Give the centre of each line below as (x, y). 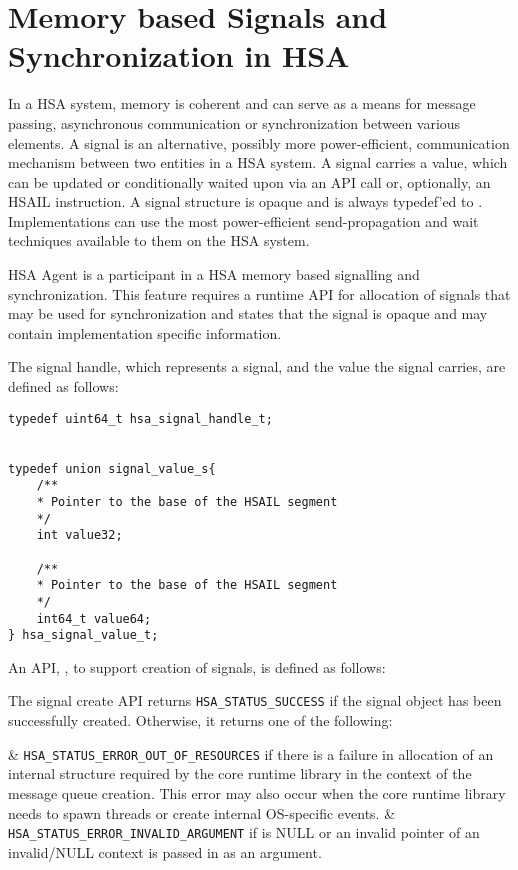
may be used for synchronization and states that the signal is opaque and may (248, 313)
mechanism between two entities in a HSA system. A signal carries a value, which (258, 162)
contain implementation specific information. (145, 332)
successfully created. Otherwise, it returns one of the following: (200, 720)
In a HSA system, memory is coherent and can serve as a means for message (242, 103)
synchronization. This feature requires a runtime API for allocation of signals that (259, 293)
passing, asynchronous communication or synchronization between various (234, 122)
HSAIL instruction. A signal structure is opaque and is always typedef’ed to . (245, 201)
